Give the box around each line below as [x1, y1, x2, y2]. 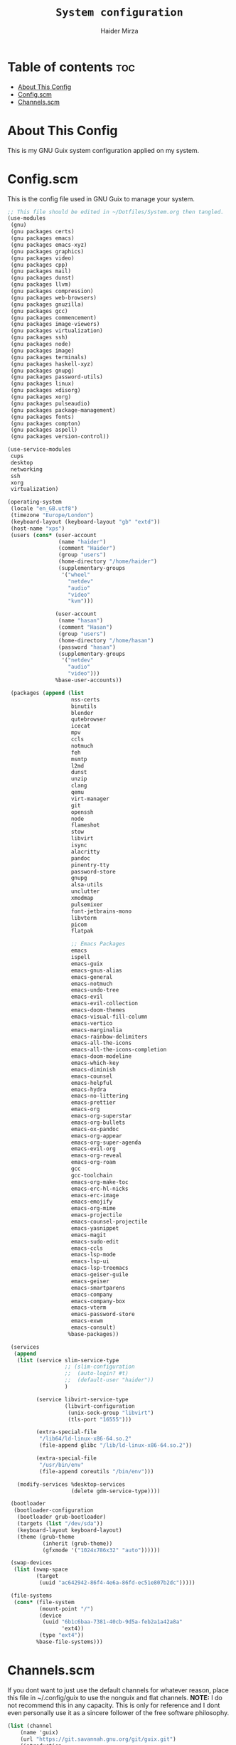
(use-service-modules [7, 446, 72, 453]
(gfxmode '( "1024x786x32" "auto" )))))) [42, 1547, 161, 1554]
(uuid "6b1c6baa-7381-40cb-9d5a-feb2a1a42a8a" [42, 1618, 183, 1625]
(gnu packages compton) [10, 420, 81, 427]
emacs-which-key [70, 1059, 119, 1067]
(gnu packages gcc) [10, 307, 69, 314]
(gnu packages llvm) [10, 281, 72, 288]
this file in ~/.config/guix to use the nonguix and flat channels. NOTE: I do [7, 1693, 222, 1702]
